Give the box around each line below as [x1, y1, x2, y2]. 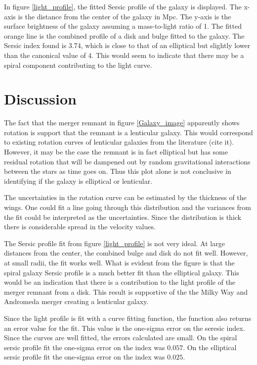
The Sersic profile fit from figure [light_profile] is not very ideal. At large [4, 238, 225, 248]
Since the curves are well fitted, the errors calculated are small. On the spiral [4, 332, 237, 343]
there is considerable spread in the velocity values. [4, 221, 156, 232]
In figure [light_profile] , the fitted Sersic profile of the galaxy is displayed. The [4, 1, 242, 11]
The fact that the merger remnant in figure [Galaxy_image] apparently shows [4, 117, 240, 128]
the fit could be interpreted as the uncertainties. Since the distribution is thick [4, 211, 241, 222]
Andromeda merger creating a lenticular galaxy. [4, 296, 149, 307]
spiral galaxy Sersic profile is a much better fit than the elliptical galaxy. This [4, 267, 239, 277]
